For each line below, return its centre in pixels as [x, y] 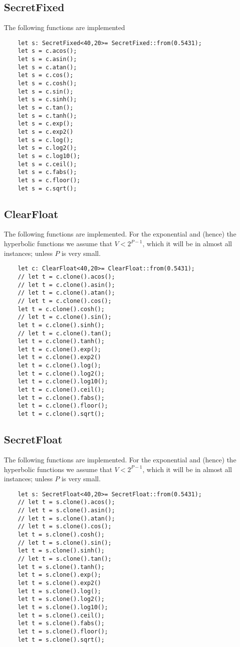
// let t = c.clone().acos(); [66, 276]
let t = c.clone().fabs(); [61, 398]
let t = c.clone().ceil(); [61, 390]
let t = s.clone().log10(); [63, 607]
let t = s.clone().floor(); [63, 631]
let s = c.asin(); [47, 59]
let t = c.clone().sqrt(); [61, 414]
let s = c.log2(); [47, 148]
